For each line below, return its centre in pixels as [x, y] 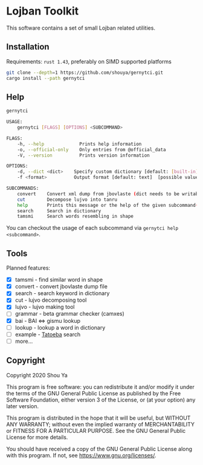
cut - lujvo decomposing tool [51, 300]
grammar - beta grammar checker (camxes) [70, 314]
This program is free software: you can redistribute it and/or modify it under [100, 387]
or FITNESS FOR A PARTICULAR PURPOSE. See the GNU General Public [96, 431]
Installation [28, 47]
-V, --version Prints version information [83, 155]
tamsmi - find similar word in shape [59, 280]
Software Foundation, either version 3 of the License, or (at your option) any [101, 400]
